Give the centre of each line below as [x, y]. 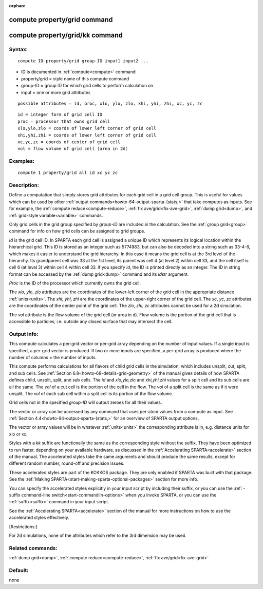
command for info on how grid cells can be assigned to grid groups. [77, 231]
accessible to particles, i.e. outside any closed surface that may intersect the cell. [91, 322]
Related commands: [33, 548]
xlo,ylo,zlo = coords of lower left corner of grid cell [87, 128]
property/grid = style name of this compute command [75, 78]
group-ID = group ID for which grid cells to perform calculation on [87, 86]
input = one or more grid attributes [56, 92]
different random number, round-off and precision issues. [67, 463]
